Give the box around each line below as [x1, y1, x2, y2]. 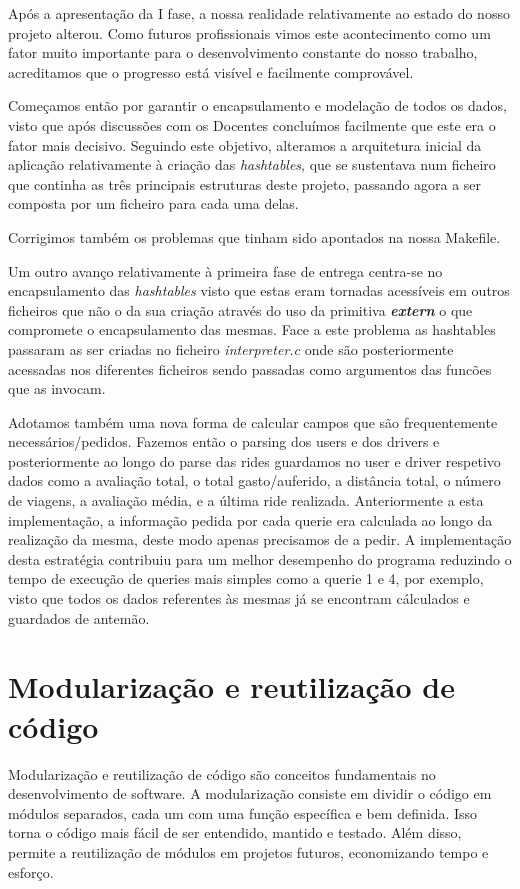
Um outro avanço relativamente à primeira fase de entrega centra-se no [8, 260, 443, 281]
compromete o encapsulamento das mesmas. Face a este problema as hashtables [8, 319, 496, 340]
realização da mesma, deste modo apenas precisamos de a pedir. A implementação [8, 529, 512, 550]
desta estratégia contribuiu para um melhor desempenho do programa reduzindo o [8, 548, 512, 569]
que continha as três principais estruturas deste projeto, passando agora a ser [8, 173, 482, 194]
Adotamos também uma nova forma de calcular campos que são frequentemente [8, 411, 498, 432]
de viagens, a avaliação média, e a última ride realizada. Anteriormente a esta [8, 490, 484, 511]
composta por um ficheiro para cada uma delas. [8, 193, 299, 214]
